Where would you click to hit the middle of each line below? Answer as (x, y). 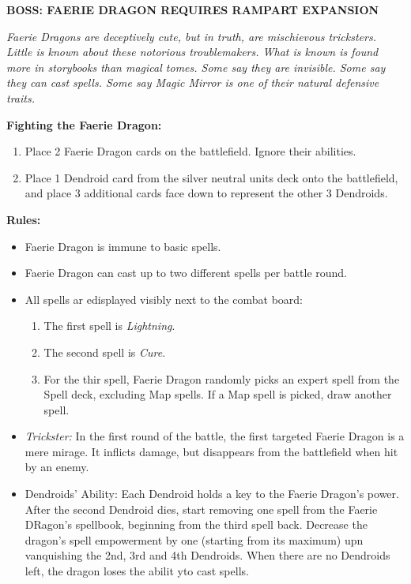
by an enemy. (57, 467)
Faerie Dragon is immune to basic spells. (123, 246)
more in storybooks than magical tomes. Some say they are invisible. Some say (196, 67)
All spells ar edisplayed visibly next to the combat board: (164, 299)
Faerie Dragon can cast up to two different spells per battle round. (186, 273)
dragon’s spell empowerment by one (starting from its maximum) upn (194, 539)
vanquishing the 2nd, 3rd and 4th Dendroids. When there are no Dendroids (207, 555)
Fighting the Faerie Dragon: (84, 124)
